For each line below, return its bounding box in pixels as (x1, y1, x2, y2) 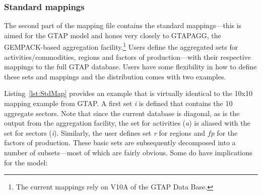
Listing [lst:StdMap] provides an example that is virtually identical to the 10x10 (4, 88, 252, 99)
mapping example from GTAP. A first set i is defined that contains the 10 (4, 98, 233, 109)
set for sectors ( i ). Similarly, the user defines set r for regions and (4, 127, 206, 138)
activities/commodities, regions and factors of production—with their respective (4, 51, 251, 62)
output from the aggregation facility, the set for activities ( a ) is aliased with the (4, 118, 250, 128)
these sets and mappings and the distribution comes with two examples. (4, 71, 226, 81)
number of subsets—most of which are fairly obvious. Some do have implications (4, 147, 252, 157)
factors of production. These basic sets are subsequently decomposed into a (4, 137, 236, 148)
